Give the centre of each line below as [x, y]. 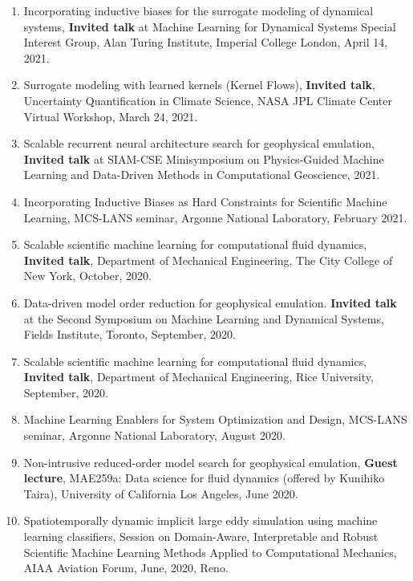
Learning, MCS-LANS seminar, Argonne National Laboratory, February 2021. [215, 217]
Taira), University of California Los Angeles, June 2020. [161, 493]
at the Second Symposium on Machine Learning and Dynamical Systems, [204, 318]
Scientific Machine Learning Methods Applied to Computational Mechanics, [210, 552]
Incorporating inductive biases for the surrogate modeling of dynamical [198, 10]
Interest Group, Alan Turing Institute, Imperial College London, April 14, [206, 42]
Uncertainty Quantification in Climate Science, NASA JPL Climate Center [208, 100]
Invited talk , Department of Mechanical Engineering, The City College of [208, 260]
